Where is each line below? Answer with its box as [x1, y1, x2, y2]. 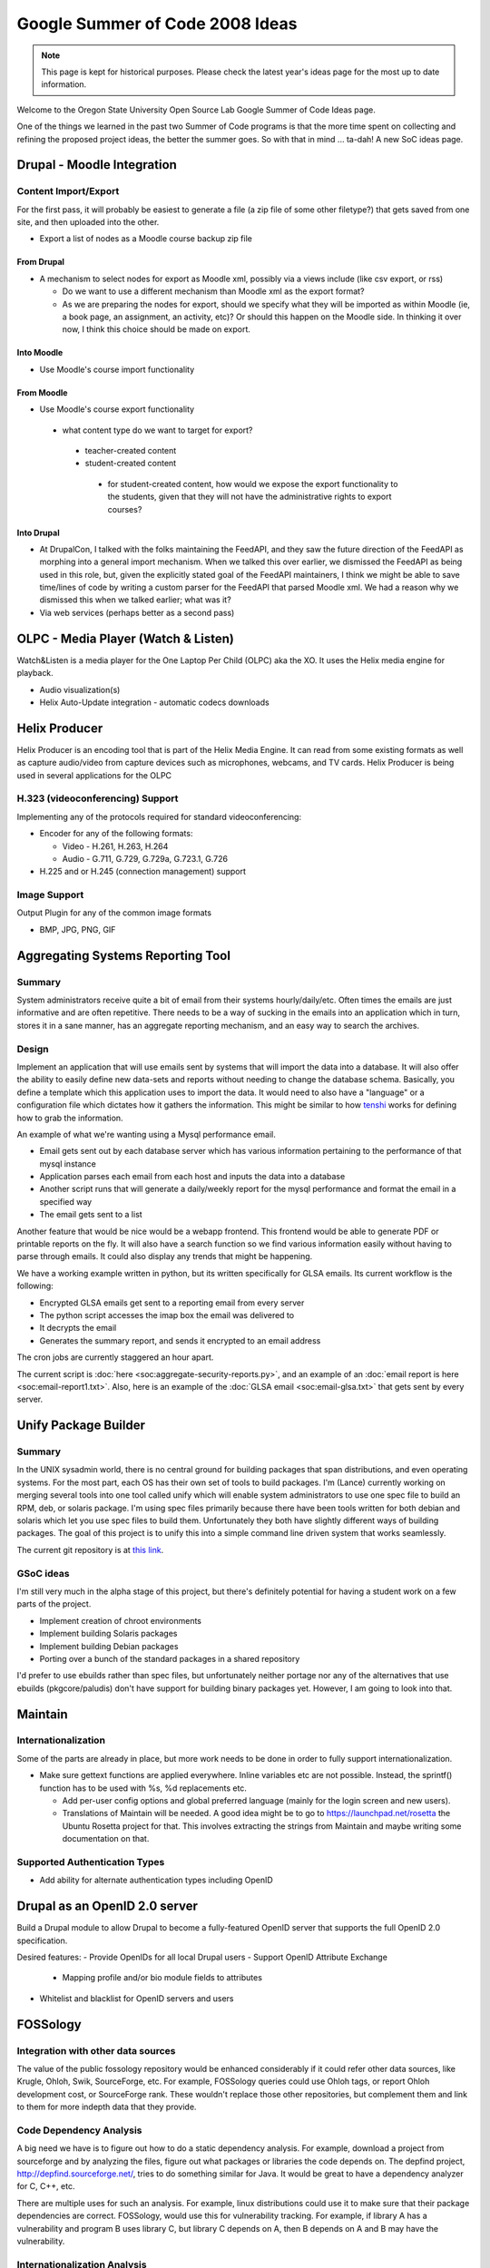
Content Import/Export [16, 185, 120, 198]
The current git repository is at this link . [16, 1544, 164, 1555]
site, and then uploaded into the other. [16, 217, 160, 228]
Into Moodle [16, 347, 64, 358]
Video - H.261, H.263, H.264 [62, 840, 169, 852]
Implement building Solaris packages [39, 1628, 178, 1639]
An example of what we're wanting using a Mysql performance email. [16, 1129, 277, 1139]
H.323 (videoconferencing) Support [16, 792, 179, 805]
